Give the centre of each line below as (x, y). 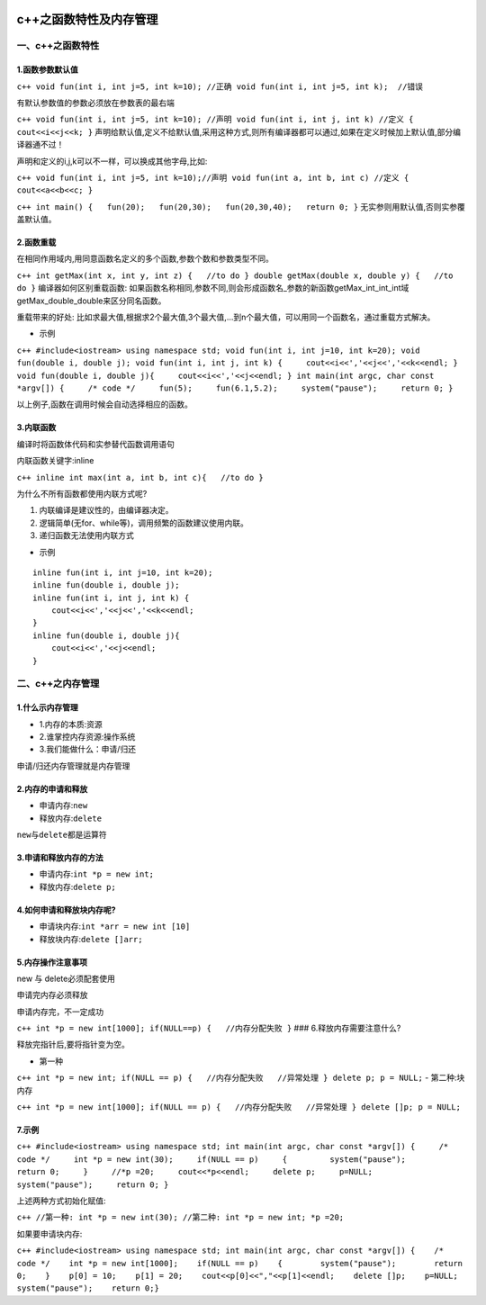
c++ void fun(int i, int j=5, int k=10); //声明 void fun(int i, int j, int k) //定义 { (215, 120)
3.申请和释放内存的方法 (60, 857)
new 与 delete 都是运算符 (62, 834)
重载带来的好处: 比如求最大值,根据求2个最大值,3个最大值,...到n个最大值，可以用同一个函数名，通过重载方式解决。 (226, 317)
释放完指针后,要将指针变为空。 (73, 1045)
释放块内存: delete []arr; (91, 939)
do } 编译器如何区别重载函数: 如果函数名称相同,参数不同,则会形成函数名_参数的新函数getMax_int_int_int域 (213, 288)
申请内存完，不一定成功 (60, 1012)
